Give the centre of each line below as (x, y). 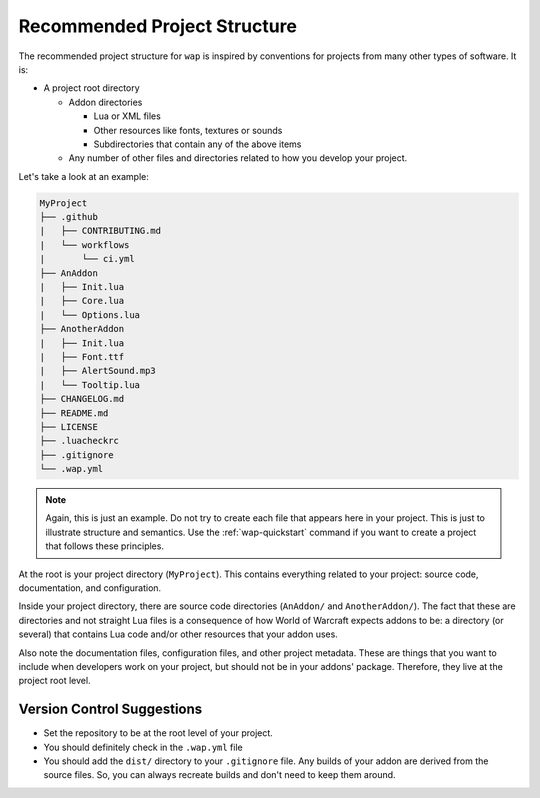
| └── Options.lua (89, 314)
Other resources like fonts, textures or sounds (188, 130)
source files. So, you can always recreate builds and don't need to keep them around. (219, 775)
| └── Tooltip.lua (89, 384)
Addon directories (105, 102)
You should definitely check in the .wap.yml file (143, 747)
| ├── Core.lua (82, 301)
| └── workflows (84, 244)
